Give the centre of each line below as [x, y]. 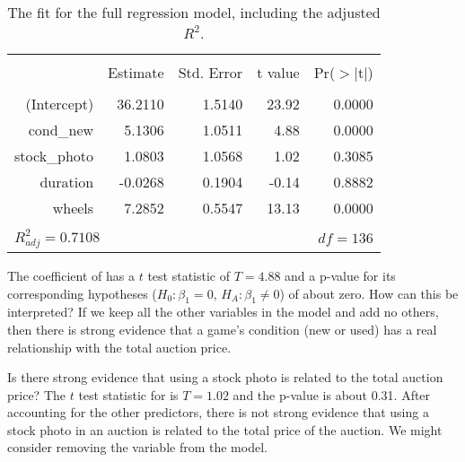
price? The [36, 394]
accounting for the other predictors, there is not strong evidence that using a [218, 412]
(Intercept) [60, 104]
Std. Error [211, 72]
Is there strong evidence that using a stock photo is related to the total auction [225, 377]
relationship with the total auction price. [119, 347]
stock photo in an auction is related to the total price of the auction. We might [225, 429]
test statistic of [189, 275]
